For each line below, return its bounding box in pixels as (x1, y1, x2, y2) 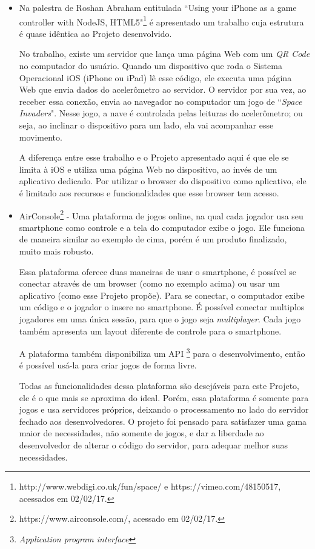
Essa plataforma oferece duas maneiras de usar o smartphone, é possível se (19, 265, 296, 278)
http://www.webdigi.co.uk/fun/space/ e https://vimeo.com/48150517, (19, 480, 281, 493)
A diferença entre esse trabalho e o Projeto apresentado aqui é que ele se (19, 151, 289, 164)
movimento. (19, 130, 62, 143)
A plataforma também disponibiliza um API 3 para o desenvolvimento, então (19, 345, 305, 359)
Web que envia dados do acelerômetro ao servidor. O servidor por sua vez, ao (19, 83, 307, 96)
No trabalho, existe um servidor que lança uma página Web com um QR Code (19, 47, 310, 60)
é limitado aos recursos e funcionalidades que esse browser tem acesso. (19, 186, 279, 199)
